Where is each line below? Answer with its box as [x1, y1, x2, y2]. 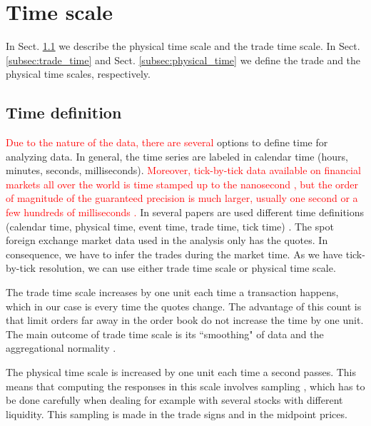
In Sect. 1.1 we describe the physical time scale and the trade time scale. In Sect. [6, 39, 360, 54]
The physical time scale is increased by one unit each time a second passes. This [6, 365, 357, 380]
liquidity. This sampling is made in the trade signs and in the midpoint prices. [6, 406, 347, 421]
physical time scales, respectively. [6, 66, 151, 81]
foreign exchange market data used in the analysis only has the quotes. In [6, 233, 328, 248]
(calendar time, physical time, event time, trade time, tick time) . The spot [6, 218, 334, 233]
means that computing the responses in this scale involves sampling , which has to [6, 378, 365, 393]
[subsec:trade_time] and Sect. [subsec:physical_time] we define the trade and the [6, 52, 361, 67]
